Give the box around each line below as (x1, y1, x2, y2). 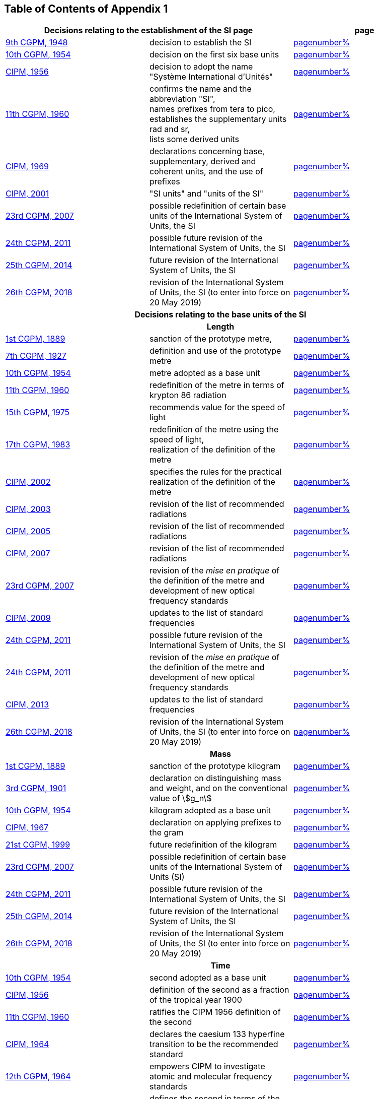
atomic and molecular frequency (149, 1071, 272, 1082)
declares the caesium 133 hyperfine (149, 1029, 285, 1040)
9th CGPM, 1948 (6, 37, 68, 48)
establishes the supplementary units (149, 114, 287, 124)
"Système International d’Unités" (149, 72, 273, 82)
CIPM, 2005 (6, 526, 51, 537)
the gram (149, 827, 184, 838)
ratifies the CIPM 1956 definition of (149, 1007, 281, 1017)
